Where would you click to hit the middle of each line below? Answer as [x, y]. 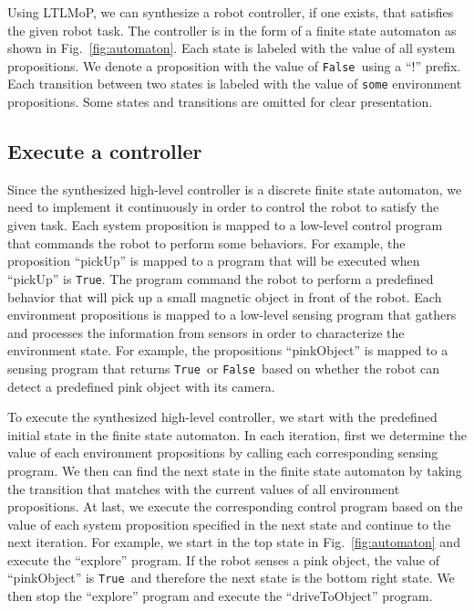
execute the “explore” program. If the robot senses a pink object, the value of [224, 559]
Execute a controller [105, 151]
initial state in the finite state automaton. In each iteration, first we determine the [237, 434]
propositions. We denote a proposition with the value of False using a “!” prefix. [234, 65]
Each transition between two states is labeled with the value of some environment [235, 84]
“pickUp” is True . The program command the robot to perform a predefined [221, 278]
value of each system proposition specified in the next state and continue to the [229, 524]
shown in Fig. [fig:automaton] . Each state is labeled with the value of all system [232, 48]
